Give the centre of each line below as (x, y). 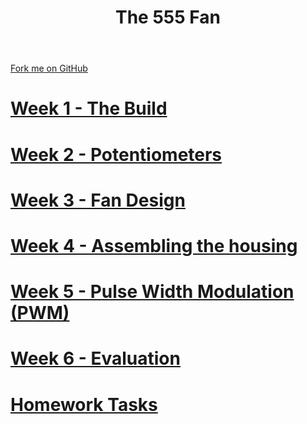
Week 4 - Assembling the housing (154, 245)
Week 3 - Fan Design (98, 200)
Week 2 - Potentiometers (116, 154)
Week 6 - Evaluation (95, 358)
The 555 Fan (168, 17)
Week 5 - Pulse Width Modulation (152, 292)
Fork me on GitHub (49, 68)
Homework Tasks (84, 404)
